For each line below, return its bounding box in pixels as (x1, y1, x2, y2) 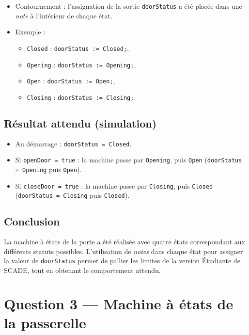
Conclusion (4, 214, 60, 229)
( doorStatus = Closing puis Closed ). (15, 190, 130, 200)
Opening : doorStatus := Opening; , (27, 59, 136, 69)
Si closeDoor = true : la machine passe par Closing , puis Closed (15, 180, 213, 191)
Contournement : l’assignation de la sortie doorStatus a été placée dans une (15, 1, 242, 11)
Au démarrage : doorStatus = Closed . (15, 138, 132, 148)
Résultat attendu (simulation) (4, 115, 157, 130)
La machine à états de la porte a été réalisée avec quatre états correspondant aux (4, 237, 246, 247)
